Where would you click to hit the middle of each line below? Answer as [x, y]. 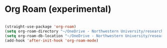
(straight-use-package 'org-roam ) [41, 26]
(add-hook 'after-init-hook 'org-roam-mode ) [52, 41]
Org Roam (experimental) [58, 9]
